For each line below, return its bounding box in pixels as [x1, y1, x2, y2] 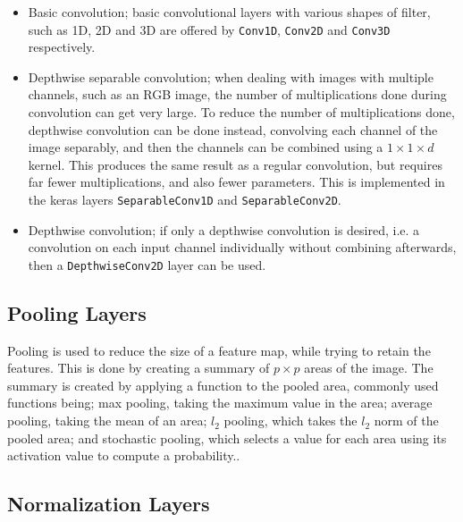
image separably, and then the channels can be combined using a [28, 138, 383, 156]
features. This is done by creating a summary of [7, 358, 270, 377]
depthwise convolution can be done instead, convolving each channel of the [28, 120, 438, 139]
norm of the [374, 411, 439, 430]
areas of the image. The [304, 358, 434, 377]
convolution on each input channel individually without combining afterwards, [28, 238, 457, 257]
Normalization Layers [7, 490, 210, 518]
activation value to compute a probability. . [7, 446, 240, 465]
